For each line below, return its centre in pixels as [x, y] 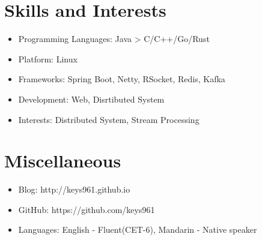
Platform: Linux [48, 58]
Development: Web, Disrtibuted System [91, 99]
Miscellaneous [63, 160]
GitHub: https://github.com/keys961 [87, 209]
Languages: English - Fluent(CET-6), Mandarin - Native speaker [138, 229]
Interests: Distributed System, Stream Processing [109, 119]
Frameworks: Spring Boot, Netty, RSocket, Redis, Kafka [122, 79]
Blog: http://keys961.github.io [74, 189]
